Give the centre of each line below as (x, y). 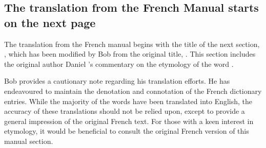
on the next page (50, 22)
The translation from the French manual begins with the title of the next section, (132, 44)
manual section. (29, 141)
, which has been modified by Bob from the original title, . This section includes (130, 54)
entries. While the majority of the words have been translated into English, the (128, 101)
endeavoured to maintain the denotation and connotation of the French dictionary (133, 91)
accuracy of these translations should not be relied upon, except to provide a (125, 111)
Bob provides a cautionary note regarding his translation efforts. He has (117, 81)
